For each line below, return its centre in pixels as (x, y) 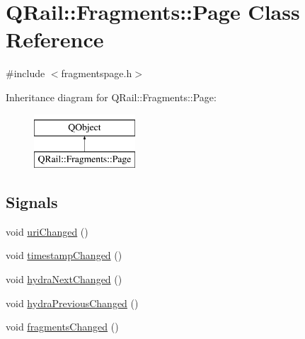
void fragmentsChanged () (62, 327)
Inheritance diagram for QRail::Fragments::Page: (111, 97)
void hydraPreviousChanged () (72, 303)
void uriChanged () (47, 231)
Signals (32, 202)
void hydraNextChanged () (64, 279)
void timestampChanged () (64, 255)
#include (25, 73)
